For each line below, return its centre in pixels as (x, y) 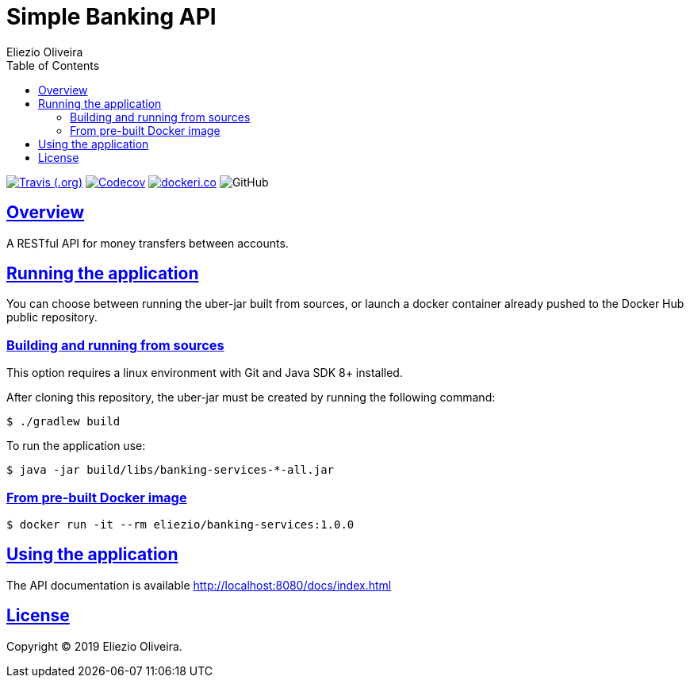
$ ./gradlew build (63, 422)
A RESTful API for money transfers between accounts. (148, 243)
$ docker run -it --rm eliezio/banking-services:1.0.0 (180, 524)
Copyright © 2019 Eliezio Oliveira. (94, 646)
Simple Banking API (111, 17)
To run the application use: (76, 446)
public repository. (52, 317)
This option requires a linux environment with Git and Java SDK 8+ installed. (205, 373)
